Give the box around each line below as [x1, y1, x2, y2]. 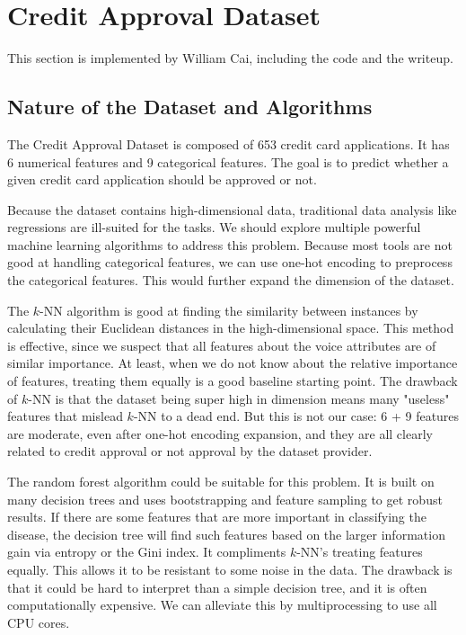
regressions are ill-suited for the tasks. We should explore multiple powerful [7, 218, 421, 237]
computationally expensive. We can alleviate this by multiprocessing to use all [7, 595, 437, 614]
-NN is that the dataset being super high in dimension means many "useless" [28, 389, 450, 407]
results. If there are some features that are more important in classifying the [7, 507, 426, 526]
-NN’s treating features [296, 542, 423, 561]
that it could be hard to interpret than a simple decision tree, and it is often [7, 577, 427, 596]
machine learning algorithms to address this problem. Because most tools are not [7, 235, 453, 254]
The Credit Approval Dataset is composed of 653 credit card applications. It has [7, 134, 450, 153]
